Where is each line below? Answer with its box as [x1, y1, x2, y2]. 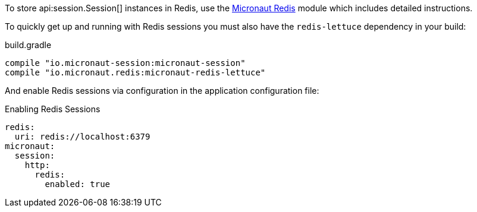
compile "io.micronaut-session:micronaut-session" [5, 58, 246, 68]
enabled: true [45, 179, 111, 189]
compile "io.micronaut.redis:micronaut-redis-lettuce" [5, 68, 266, 77]
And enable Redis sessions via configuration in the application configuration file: [5, 86, 319, 96]
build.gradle [5, 40, 52, 50]
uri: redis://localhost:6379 [14, 132, 150, 141]
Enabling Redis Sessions [5, 104, 101, 114]
